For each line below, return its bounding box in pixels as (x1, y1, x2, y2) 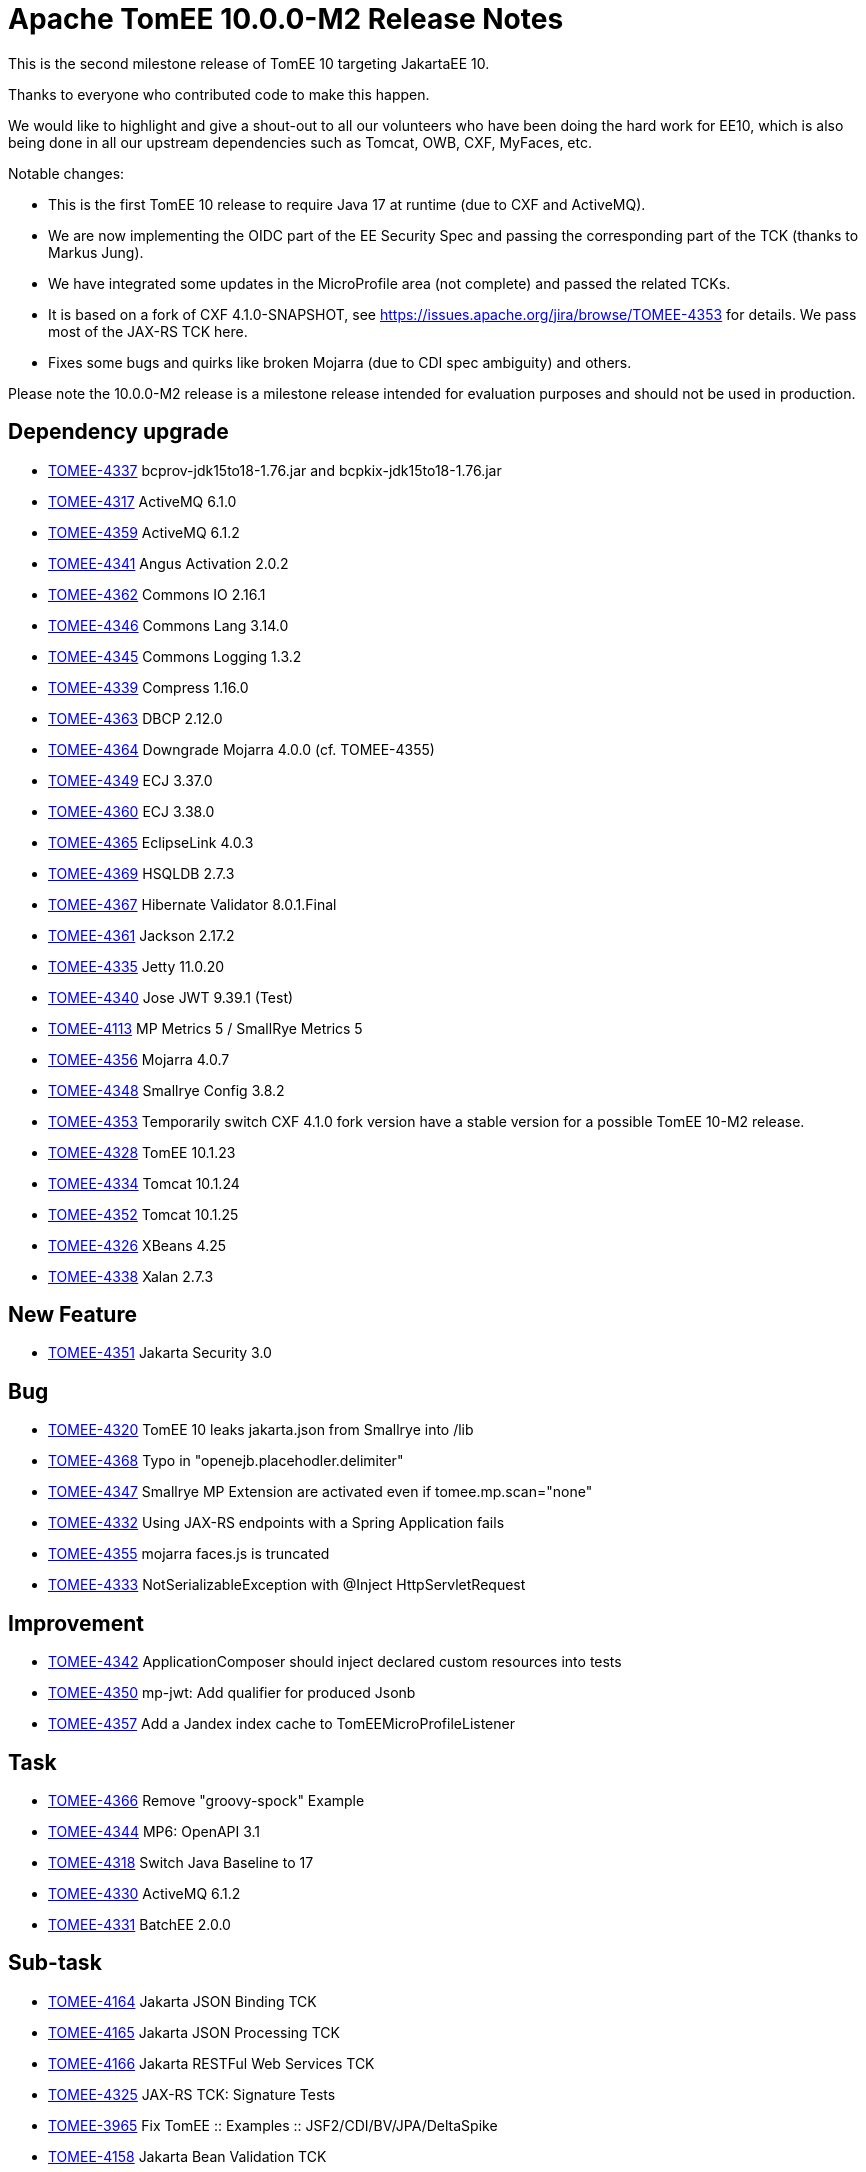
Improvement (8, 1610, 144, 1636)
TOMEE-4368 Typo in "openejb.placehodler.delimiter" (48, 1452, 404, 1470)
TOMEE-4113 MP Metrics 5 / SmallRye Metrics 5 (48, 1019, 363, 1037)
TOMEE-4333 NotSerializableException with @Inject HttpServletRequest (48, 1576, 526, 1594)
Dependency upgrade (8, 419, 229, 445)
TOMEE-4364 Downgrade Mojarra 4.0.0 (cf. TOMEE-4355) (48, 740, 435, 758)
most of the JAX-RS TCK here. (48, 322, 248, 340)
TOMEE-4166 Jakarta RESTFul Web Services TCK (48, 2054, 375, 2072)
